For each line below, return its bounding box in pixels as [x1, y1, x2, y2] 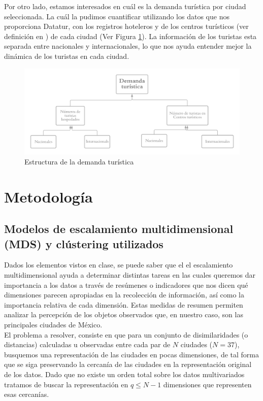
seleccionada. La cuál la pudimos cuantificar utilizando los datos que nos [4, 11, 229, 21]
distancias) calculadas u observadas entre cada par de [4, 339, 171, 350]
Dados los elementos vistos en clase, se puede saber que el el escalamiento [4, 259, 233, 270]
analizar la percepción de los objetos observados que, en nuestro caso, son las [4, 309, 243, 320]
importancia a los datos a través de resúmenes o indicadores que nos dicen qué [4, 279, 248, 290]
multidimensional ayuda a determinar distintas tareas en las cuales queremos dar [4, 270, 255, 280]
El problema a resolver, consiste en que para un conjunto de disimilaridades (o [4, 329, 248, 340]
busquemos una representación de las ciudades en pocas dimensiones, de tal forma [4, 349, 259, 359]
